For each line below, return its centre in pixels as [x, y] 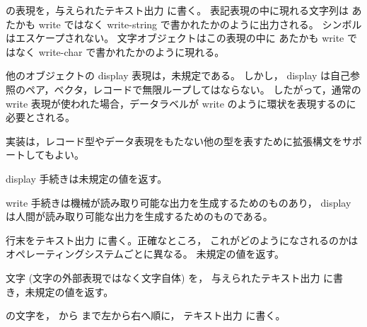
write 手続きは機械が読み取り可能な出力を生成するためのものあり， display [179, 202]
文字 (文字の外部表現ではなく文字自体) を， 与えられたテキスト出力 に [170, 277]
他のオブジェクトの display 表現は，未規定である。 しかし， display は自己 [178, 75]
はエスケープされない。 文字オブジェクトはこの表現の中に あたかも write [175, 38]
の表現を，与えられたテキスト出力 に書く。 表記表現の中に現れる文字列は [177, 10]
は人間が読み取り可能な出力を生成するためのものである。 [139, 216]
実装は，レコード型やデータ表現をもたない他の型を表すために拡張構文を [174, 140]
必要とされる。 [40, 117]
